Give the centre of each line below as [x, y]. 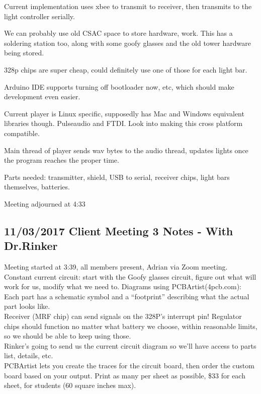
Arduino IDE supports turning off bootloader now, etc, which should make [119, 86]
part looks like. [27, 306]
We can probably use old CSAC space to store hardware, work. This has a [118, 33]
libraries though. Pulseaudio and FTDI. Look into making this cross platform [123, 123]
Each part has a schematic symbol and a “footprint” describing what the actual [127, 296]
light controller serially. [39, 16]
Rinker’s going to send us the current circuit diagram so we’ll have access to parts [130, 345]
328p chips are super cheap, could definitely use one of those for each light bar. [126, 69]
